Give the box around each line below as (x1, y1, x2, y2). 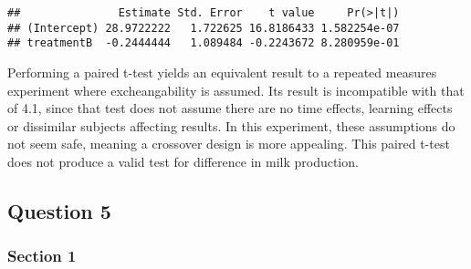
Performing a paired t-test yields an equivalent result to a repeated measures (7, 62, 437, 81)
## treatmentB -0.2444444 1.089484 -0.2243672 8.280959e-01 (7, 36, 400, 50)
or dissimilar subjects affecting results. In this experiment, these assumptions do (7, 116, 455, 135)
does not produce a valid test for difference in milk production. (7, 151, 359, 171)
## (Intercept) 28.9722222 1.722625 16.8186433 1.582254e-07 (7, 21, 400, 35)
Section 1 (7, 244, 77, 267)
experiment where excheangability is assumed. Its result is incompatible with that (7, 80, 465, 99)
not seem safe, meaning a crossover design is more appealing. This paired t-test (7, 134, 450, 153)
